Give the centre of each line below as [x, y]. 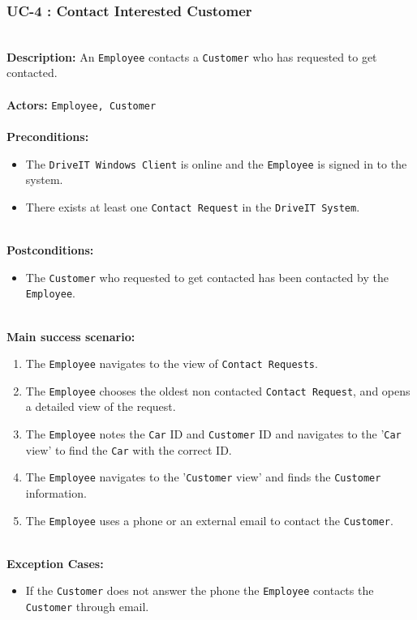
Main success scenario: [71, 336]
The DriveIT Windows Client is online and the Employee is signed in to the [216, 163]
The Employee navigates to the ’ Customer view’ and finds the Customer [203, 477]
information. [56, 492]
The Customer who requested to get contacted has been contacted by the [207, 277]
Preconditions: [48, 136]
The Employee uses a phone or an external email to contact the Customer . [209, 520]
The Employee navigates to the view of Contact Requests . [172, 363]
